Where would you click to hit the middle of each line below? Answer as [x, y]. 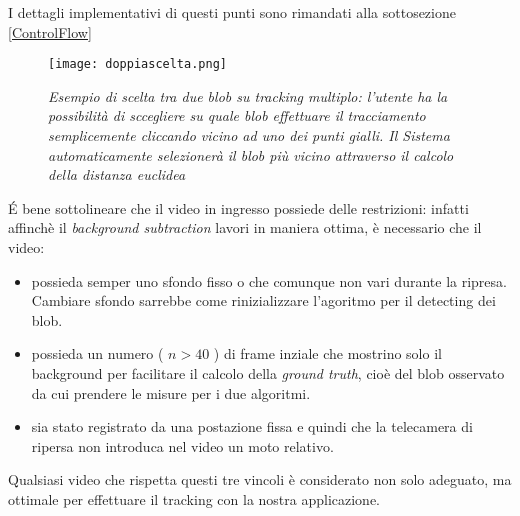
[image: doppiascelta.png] [137, 64]
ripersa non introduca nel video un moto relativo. [182, 445]
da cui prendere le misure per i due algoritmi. [171, 392]
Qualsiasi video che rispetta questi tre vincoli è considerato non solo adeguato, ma [260, 479]
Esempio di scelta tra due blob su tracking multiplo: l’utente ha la [248, 95]
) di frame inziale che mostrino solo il [327, 353]
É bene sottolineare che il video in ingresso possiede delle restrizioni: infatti [238, 207]
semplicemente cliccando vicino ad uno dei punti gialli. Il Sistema [249, 135]
